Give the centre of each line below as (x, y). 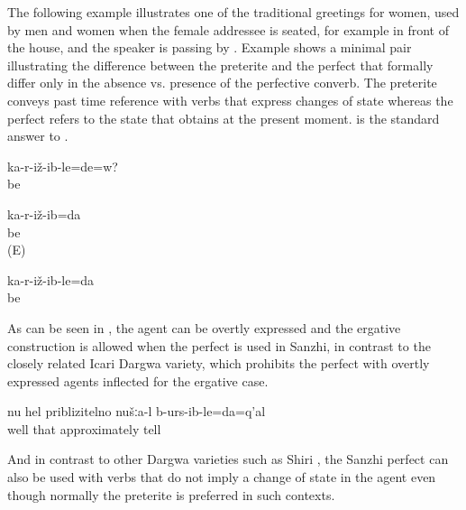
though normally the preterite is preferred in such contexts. (171, 494)
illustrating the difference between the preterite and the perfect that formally (220, 65)
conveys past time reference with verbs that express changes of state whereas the (230, 100)
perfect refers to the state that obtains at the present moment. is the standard (224, 118)
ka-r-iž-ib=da (44, 213)
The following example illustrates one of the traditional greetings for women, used (233, 12)
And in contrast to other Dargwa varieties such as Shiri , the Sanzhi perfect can (228, 459)
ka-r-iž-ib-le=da (51, 279)
